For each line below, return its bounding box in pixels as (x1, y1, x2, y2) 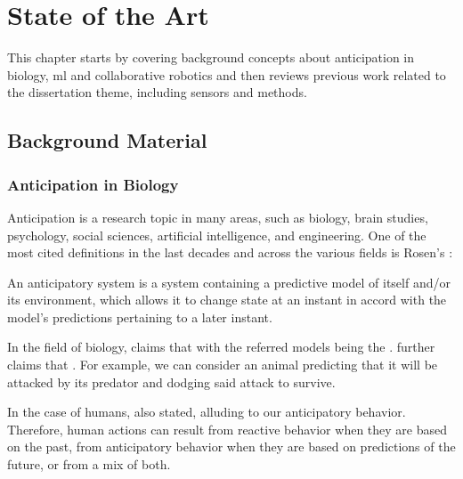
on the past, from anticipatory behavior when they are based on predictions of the (7, 437, 456, 456)
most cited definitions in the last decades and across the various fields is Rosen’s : (7, 243, 453, 262)
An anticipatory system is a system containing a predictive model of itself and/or (7, 272, 451, 291)
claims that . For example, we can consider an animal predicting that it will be (7, 355, 438, 374)
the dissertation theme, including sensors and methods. (7, 83, 307, 101)
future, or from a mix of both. (7, 455, 171, 474)
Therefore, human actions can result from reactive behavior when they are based (7, 419, 447, 438)
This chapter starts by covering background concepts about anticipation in (7, 48, 415, 67)
